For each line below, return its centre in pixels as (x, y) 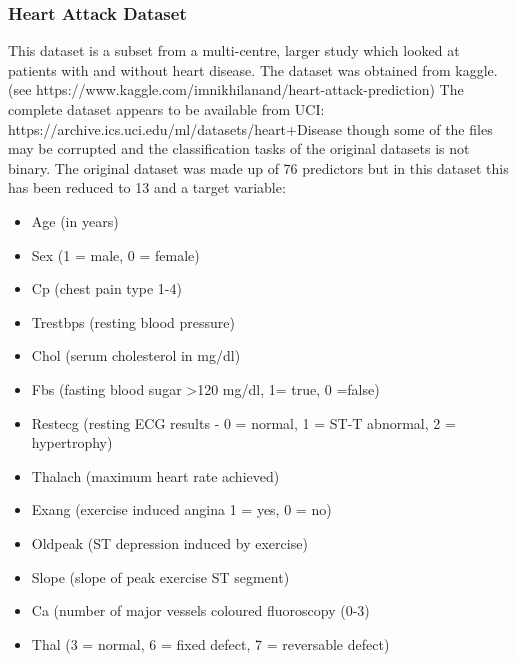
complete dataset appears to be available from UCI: (166, 109)
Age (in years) (75, 220)
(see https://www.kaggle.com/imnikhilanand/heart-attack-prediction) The (236, 89)
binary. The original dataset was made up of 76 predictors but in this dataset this (258, 167)
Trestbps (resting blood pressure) (133, 321)
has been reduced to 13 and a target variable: (147, 187)
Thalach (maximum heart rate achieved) (155, 475)
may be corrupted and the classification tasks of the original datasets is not (239, 148)
